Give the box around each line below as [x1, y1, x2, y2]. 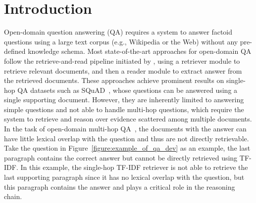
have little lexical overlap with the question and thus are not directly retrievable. [4, 133, 249, 143]
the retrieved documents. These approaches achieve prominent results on [4, 75, 224, 85]
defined [4, 46, 26, 56]
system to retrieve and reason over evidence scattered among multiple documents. [4, 114, 252, 124]
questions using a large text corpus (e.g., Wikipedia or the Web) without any [4, 36, 238, 46]
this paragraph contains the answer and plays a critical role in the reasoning [4, 181, 235, 192]
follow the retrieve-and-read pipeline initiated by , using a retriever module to [4, 55, 240, 66]
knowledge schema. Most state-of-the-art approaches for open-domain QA [28, 46, 252, 56]
